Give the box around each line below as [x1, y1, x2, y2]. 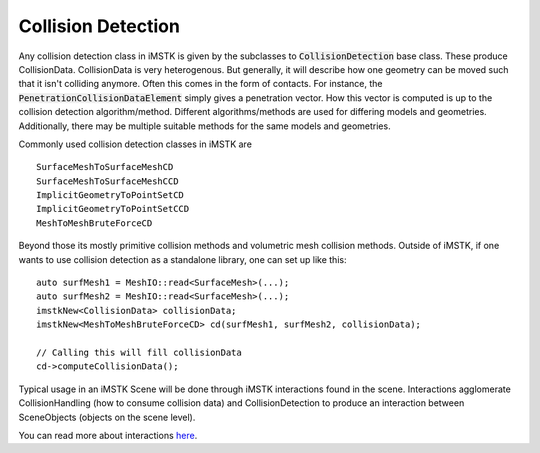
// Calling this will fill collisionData [36, 346, 242, 358]
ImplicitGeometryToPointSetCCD [36, 203, 190, 215]
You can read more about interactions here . [18, 429, 198, 441]
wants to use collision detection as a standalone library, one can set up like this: [18, 253, 347, 265]
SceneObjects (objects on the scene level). [18, 411, 196, 423]
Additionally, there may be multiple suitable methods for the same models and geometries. [18, 120, 391, 132]
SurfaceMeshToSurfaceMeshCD [36, 161, 174, 173]
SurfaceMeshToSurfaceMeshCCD [36, 175, 179, 187]
